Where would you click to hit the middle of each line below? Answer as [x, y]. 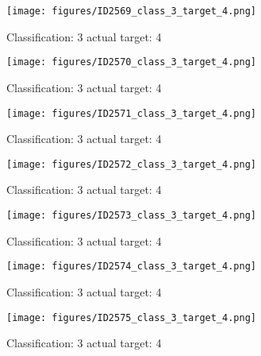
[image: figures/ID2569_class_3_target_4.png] [131, 11]
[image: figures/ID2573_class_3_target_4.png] [131, 215]
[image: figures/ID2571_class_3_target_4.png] [131, 113]
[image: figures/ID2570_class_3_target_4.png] [131, 62]
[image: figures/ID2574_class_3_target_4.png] [131, 267]
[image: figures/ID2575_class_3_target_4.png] [131, 317]
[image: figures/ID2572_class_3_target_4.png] [131, 164]
